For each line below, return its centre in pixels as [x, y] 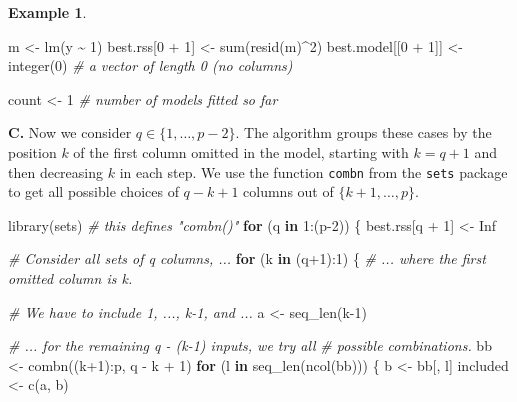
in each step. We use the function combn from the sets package [313, 171]
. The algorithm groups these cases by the [363, 132]
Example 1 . [47, 12]
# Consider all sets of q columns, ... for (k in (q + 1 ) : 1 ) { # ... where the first [247, 258]
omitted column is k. [70, 278]
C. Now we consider [70, 132]
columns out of [288, 191]
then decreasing [56, 171]
